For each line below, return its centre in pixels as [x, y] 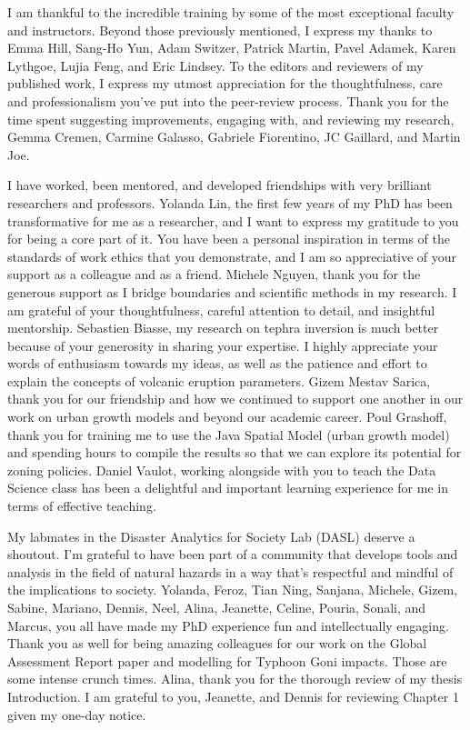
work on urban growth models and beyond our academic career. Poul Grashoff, [227, 417]
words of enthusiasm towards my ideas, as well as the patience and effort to [217, 363]
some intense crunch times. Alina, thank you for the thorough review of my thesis [235, 679]
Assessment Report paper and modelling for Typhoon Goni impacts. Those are [227, 660]
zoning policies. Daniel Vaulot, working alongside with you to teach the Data [222, 470]
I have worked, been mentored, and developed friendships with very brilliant [220, 185]
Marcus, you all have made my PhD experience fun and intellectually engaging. [228, 625]
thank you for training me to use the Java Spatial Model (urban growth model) [229, 434]
